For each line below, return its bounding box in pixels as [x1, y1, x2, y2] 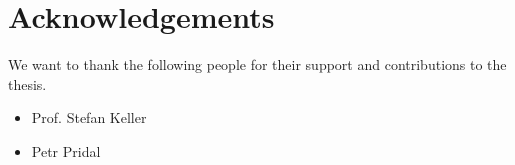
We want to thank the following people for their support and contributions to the [8, 54, 507, 75]
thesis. [8, 73, 47, 94]
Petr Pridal [31, 140, 101, 161]
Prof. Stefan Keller [31, 107, 147, 128]
